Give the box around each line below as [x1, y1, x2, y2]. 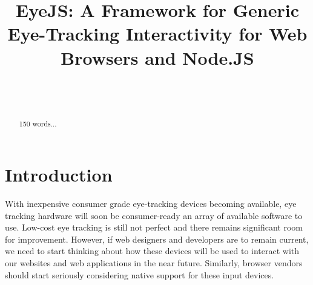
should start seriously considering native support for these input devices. [5, 268, 274, 281]
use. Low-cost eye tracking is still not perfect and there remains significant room [5, 221, 303, 234]
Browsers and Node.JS [61, 45, 254, 70]
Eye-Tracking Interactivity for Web [7, 21, 308, 46]
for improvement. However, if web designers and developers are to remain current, [5, 232, 309, 245]
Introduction [5, 162, 113, 187]
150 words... [19, 119, 57, 129]
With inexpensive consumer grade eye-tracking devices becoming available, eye [5, 197, 297, 210]
